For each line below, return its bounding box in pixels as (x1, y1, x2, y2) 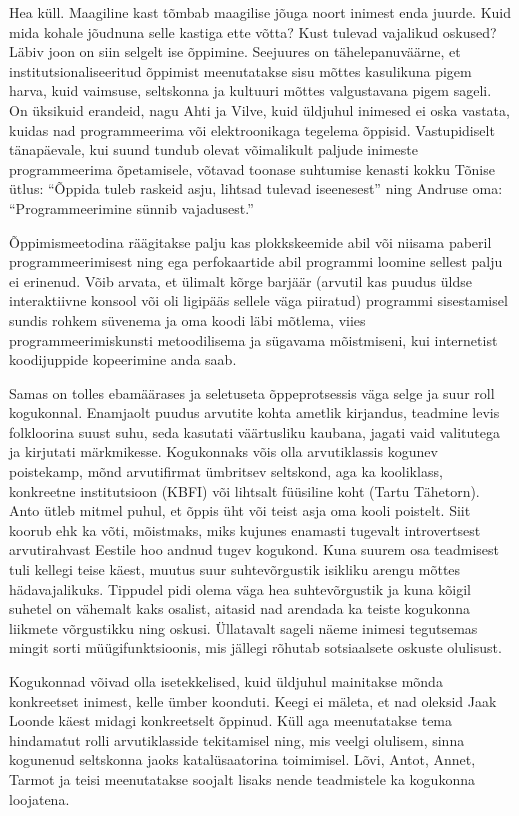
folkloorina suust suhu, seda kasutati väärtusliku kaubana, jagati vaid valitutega (9, 421, 501, 442)
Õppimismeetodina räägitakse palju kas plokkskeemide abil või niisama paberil (9, 231, 492, 252)
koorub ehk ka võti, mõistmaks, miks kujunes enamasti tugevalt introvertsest (9, 519, 481, 540)
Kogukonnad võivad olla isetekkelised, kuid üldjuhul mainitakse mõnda (9, 671, 443, 691)
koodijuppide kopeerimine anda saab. (9, 349, 237, 370)
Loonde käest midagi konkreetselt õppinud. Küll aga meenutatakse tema (9, 710, 453, 731)
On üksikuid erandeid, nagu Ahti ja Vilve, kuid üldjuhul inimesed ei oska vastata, (9, 99, 510, 120)
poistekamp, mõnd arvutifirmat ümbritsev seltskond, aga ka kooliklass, (9, 461, 443, 482)
